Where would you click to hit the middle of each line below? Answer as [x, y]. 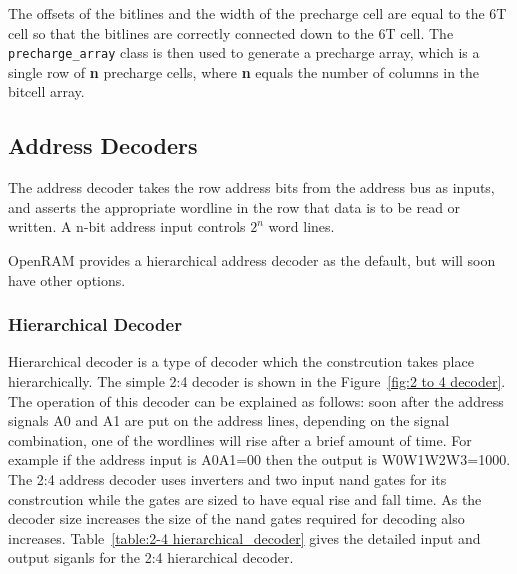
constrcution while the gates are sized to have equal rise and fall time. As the [245, 498]
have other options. [67, 279]
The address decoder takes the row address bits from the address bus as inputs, [251, 187]
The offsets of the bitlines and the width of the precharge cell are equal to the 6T [257, 13]
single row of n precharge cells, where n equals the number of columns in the [244, 71]
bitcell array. [46, 91]
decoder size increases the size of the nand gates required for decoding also [236, 518]
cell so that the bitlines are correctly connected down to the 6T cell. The [231, 32]
